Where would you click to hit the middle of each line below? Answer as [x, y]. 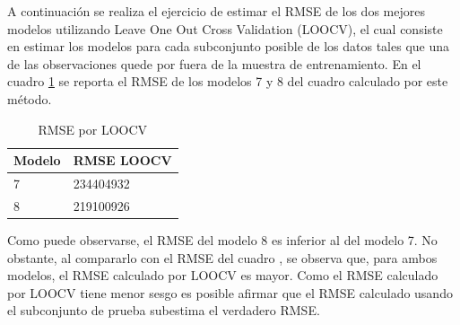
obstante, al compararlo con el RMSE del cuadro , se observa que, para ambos [222, 257]
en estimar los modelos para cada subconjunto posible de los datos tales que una [229, 46]
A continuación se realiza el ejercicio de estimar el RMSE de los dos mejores [216, 11]
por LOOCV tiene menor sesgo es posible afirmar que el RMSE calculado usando [230, 292]
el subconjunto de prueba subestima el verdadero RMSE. [164, 310]
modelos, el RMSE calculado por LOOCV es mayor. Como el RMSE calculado [223, 275]
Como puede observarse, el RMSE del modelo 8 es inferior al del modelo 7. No [222, 239]
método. [30, 98]
